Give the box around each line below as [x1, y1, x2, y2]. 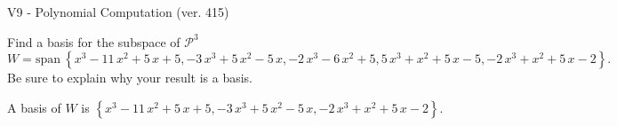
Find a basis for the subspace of [7, 32, 180, 51]
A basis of [7, 98, 61, 116]
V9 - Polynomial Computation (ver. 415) [7, 3, 229, 20]
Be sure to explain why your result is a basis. [7, 68, 253, 87]
